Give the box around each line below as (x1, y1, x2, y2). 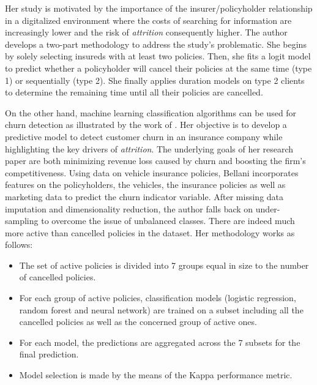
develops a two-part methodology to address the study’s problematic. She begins (5, 37, 307, 50)
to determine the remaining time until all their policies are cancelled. (5, 86, 263, 99)
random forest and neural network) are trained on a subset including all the (19, 303, 304, 316)
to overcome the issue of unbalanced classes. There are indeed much (41, 214, 295, 227)
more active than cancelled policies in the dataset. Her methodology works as (5, 226, 295, 239)
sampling (5, 214, 39, 227)
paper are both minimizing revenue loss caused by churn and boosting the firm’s (5, 154, 306, 167)
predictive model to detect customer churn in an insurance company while (5, 130, 283, 143)
